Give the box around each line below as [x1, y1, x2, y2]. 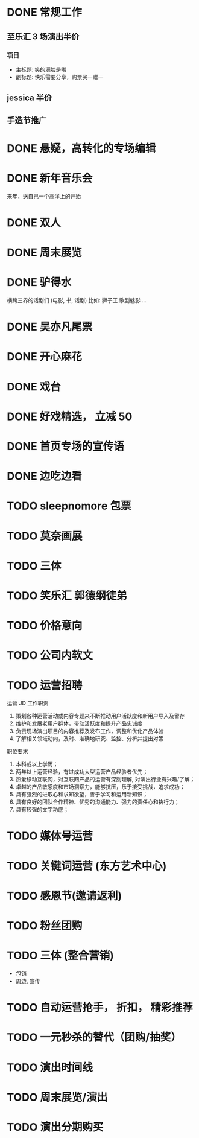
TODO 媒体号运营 [7, 829, 93, 843]
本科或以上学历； [15, 761, 58, 768]
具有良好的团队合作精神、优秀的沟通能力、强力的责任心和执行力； [15, 798, 180, 806]
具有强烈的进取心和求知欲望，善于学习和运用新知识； [15, 791, 148, 798]
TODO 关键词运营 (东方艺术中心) [7, 859, 167, 873]
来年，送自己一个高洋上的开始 [7, 192, 81, 200]
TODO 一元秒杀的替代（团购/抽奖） [7, 1031, 182, 1044]
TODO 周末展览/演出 [7, 1090, 108, 1104]
